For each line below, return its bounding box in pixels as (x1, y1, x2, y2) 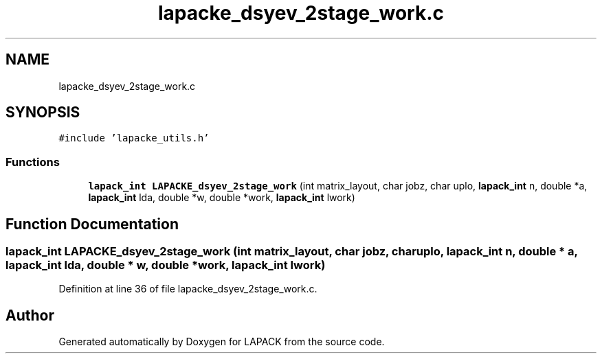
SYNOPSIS (5, 104, 80, 121)
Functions (5, 154, 60, 169)
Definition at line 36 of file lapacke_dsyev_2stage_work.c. (58, 283, 317, 295)
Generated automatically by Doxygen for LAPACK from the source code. (58, 336, 385, 348)
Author (5, 306, 54, 324)
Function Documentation (5, 215, 179, 233)
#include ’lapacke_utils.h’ (58, 132, 210, 144)
